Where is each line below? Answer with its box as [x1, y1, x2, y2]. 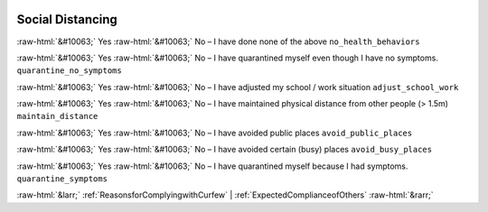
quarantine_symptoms [16, 174, 108, 184]
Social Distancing [16, 12, 117, 27]
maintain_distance [16, 111, 99, 122]
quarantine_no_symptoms [16, 66, 122, 76]
